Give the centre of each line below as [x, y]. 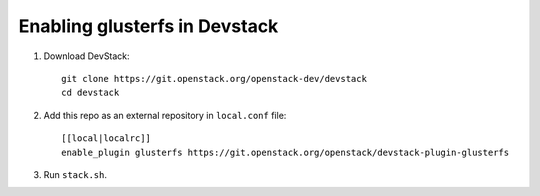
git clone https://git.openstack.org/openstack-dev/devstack [214, 78]
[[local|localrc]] [106, 138]
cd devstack [90, 93]
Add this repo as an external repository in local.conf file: [165, 115]
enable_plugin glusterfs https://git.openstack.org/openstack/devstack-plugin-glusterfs [285, 152]
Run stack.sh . [75, 174]
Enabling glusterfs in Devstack [148, 26]
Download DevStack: [86, 56]
